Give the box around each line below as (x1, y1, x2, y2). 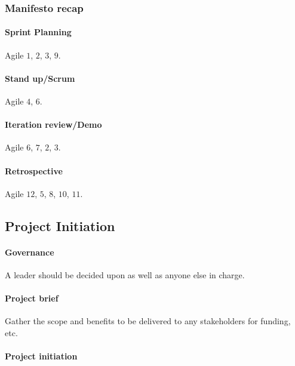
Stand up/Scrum (5, 72, 75, 84)
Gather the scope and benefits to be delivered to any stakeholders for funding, (5, 315, 291, 327)
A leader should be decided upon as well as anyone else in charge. (5, 268, 245, 281)
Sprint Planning (5, 26, 72, 38)
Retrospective (5, 164, 63, 177)
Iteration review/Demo (5, 118, 102, 131)
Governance (5, 245, 54, 258)
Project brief (5, 292, 59, 305)
